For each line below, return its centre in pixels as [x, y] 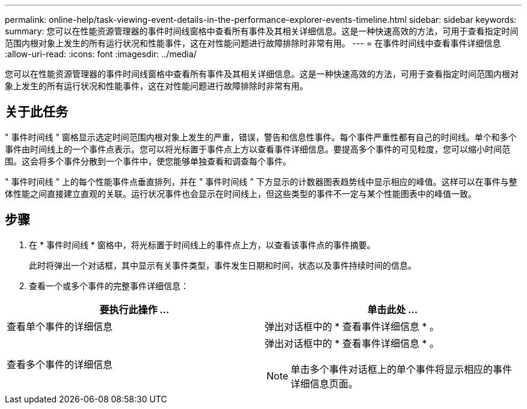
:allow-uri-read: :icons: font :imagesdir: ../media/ [101, 54]
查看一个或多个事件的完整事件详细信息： [109, 286]
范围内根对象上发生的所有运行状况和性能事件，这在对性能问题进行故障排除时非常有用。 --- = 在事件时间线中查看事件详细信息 [253, 43]
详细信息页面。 [325, 383]
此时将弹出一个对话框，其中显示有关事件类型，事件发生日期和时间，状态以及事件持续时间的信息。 [223, 265]
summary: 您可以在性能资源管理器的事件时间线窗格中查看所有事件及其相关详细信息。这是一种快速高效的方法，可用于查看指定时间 [262, 31]
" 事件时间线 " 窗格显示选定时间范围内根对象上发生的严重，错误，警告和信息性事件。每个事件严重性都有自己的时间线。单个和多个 [261, 137]
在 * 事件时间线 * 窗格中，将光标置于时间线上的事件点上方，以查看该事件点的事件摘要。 [202, 245]
